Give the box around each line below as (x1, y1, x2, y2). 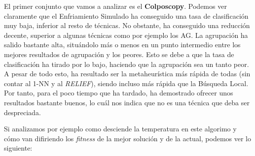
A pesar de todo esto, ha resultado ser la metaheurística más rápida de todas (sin (4, 68, 251, 79)
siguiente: (4, 143, 33, 153)
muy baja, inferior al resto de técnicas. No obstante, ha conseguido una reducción (4, 20, 250, 31)
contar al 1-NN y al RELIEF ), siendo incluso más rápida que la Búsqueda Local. (4, 78, 249, 88)
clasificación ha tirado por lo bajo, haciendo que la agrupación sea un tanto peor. (4, 59, 249, 69)
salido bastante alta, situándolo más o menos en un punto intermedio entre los (4, 39, 241, 50)
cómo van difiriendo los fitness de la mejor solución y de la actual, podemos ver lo (4, 133, 251, 143)
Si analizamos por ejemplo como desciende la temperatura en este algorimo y (4, 124, 237, 134)
